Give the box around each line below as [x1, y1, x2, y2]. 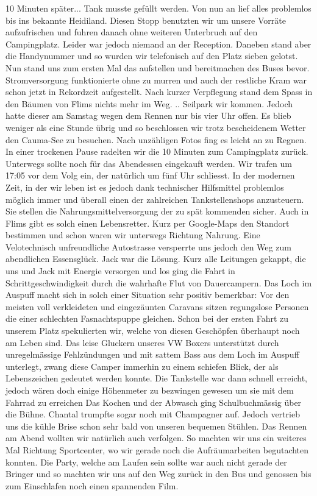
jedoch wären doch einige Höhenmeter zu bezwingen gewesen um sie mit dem [5, 384, 294, 396]
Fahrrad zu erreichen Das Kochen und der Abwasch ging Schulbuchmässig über [5, 395, 302, 408]
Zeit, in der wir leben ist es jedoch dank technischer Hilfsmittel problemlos [5, 180, 284, 193]
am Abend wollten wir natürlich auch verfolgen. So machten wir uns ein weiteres [5, 431, 307, 444]
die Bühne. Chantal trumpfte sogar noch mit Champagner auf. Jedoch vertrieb [5, 408, 300, 420]
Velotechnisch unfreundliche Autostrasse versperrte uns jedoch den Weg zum [5, 240, 291, 253]
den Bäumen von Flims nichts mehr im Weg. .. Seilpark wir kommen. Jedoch [5, 97, 293, 110]
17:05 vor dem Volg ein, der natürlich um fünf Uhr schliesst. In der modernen [5, 169, 295, 182]
